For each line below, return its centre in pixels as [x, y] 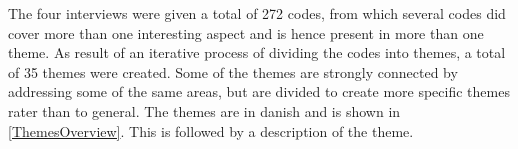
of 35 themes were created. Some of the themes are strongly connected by [233, 71]
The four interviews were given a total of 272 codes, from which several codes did [257, 13]
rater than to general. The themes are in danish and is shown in [204, 110]
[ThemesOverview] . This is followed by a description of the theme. [211, 130]
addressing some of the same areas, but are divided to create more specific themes [259, 91]
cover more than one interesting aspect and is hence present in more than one [246, 32]
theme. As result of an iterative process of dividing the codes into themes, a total [257, 52]
